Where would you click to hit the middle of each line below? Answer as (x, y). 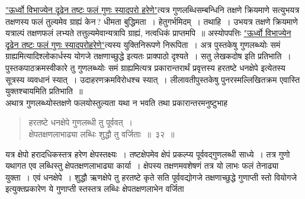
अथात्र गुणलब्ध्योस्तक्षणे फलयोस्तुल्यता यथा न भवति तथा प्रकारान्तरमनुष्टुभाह (116, 102)
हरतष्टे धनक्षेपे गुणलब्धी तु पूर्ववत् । (81, 122)
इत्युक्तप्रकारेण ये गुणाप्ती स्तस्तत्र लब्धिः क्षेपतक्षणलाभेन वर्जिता (95, 189)
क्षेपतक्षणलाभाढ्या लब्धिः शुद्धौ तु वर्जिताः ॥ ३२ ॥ (102, 134)
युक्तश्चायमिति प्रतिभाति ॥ (44, 91)
